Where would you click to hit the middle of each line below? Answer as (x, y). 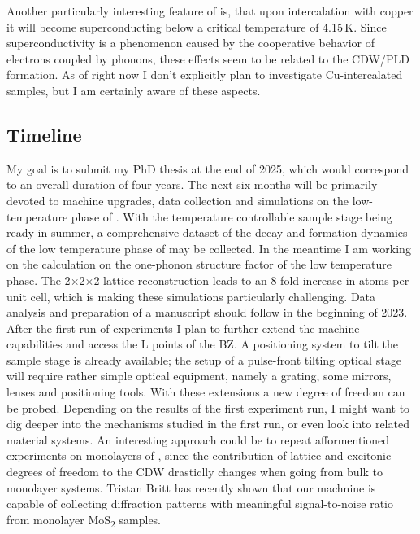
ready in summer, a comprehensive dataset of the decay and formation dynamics (207, 232)
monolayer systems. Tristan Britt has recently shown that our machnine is (191, 487)
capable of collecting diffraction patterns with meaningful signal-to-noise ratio (200, 503)
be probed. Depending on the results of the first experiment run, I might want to (208, 407)
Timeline (44, 134)
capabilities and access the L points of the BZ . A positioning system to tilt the (202, 344)
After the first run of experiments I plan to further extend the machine (183, 328)
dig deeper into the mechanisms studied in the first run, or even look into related (208, 424)
